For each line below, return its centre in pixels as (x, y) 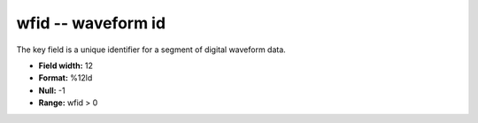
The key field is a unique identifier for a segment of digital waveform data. (151, 50)
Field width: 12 (66, 65)
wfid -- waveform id (91, 23)
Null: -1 (52, 90)
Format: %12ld (66, 78)
